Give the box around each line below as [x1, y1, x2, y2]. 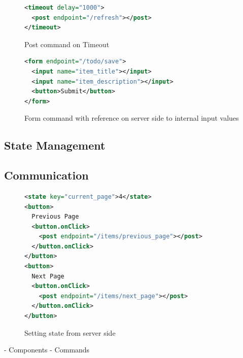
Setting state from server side [24, 327, 116, 338]
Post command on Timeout [24, 39, 110, 49]
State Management [4, 137, 106, 153]
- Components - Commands [4, 344, 90, 355]
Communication [4, 167, 89, 183]
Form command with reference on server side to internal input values [24, 113, 239, 123]
